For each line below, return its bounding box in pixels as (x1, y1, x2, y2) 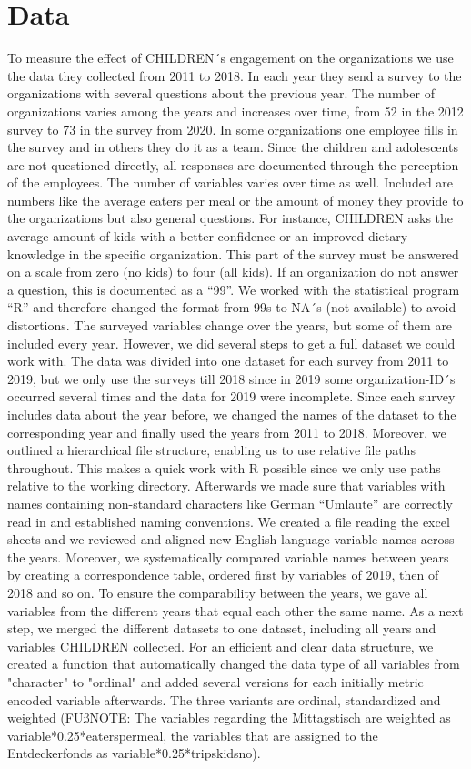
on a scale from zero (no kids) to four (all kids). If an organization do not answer (7, 262, 459, 281)
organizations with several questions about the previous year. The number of (7, 84, 435, 103)
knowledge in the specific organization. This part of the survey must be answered (7, 244, 459, 263)
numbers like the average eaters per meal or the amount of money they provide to (7, 190, 464, 209)
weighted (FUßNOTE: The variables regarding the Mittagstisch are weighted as (7, 708, 451, 727)
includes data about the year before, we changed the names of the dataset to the (7, 405, 456, 423)
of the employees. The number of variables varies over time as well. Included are (7, 173, 454, 192)
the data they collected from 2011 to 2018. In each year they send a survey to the (7, 66, 462, 85)
